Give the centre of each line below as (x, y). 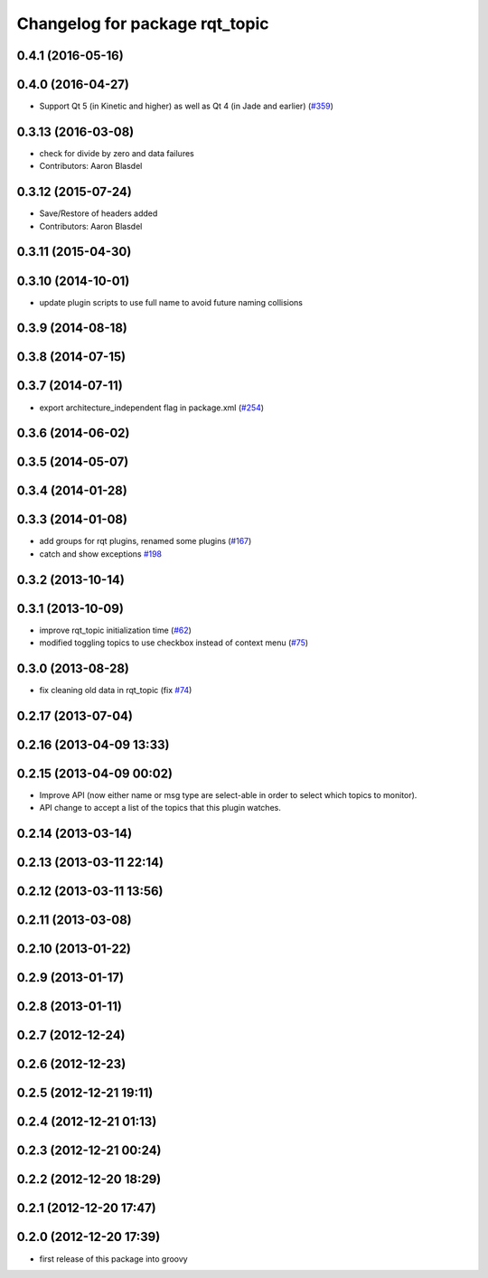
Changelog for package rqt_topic (143, 23)
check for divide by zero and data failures (117, 153)
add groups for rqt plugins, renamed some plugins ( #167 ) (145, 541)
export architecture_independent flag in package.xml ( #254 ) (152, 408)
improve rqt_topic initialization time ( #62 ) (115, 630)
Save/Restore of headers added (99, 213)
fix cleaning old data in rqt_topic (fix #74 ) (116, 691)
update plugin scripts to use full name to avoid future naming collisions (171, 302)
